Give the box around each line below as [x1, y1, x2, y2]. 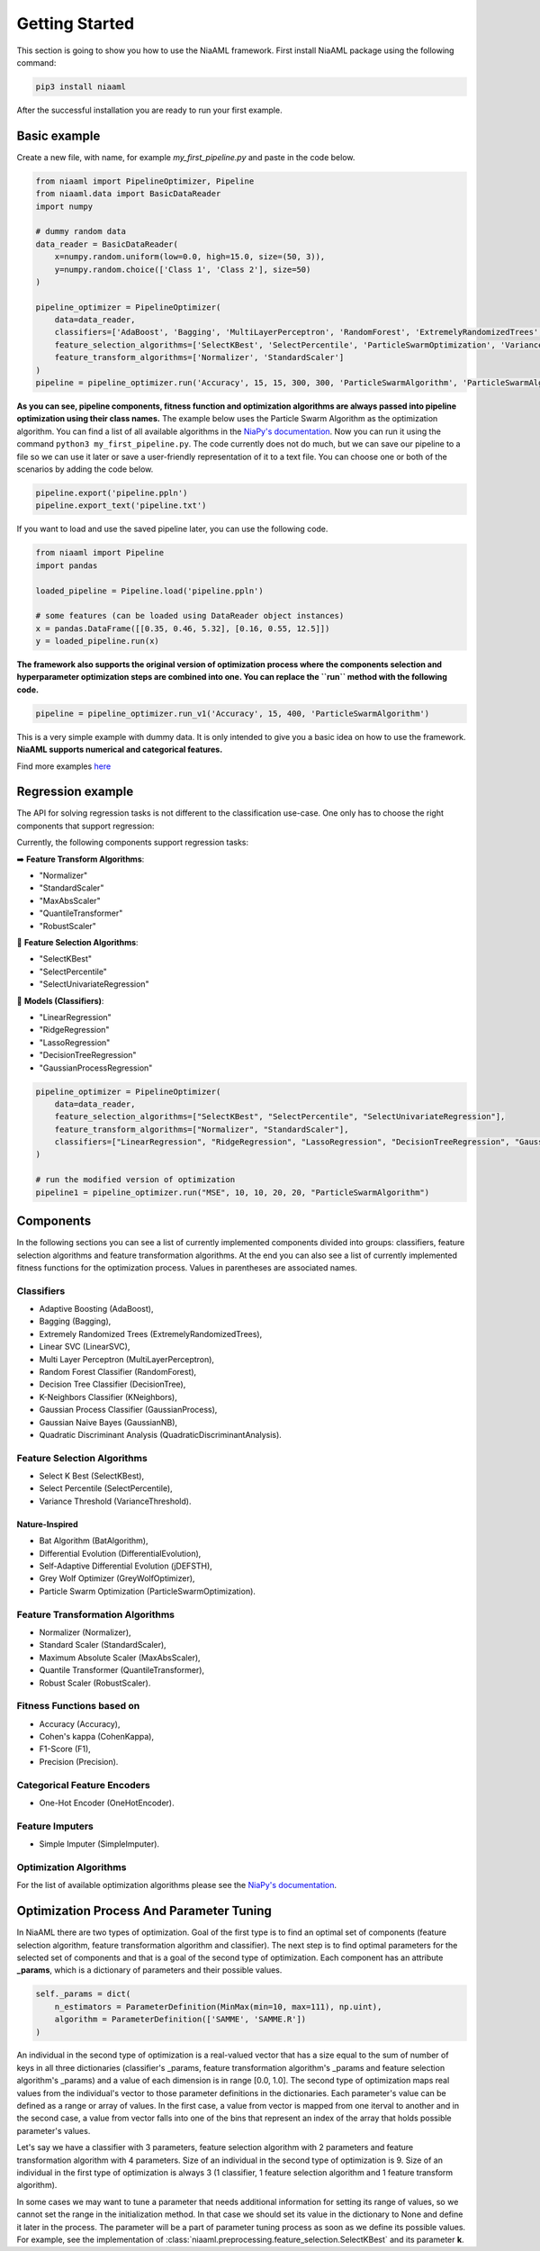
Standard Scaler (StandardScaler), [39, 1640, 166, 1650]
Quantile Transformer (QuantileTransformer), [39, 1665, 205, 1676]
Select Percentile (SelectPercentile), [39, 1483, 173, 1494]
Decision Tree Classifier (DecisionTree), [39, 1379, 186, 1390]
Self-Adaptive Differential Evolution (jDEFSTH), [39, 1560, 213, 1571]
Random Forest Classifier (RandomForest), [39, 1367, 197, 1377]
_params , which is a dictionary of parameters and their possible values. [16, 1965, 283, 1975]
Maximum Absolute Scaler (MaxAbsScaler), [39, 1652, 202, 1663]
